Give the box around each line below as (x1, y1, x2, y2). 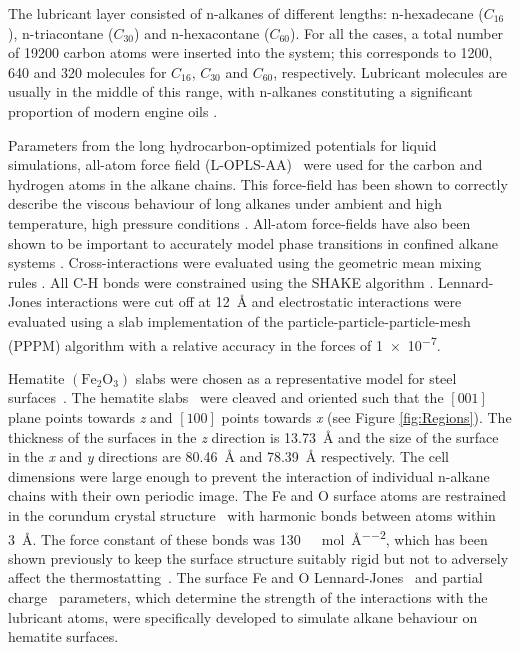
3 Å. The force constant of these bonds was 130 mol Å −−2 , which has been (8, 525, 488, 549)
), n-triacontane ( (8, 22, 114, 43)
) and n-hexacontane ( (134, 22, 270, 43)
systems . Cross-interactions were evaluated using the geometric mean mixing (8, 252, 482, 273)
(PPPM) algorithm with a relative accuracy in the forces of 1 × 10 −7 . (8, 331, 441, 355)
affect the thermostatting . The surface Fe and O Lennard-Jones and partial (8, 567, 483, 588)
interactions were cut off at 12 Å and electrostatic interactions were (46, 291, 462, 312)
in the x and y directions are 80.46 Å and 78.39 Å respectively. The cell (8, 446, 449, 467)
